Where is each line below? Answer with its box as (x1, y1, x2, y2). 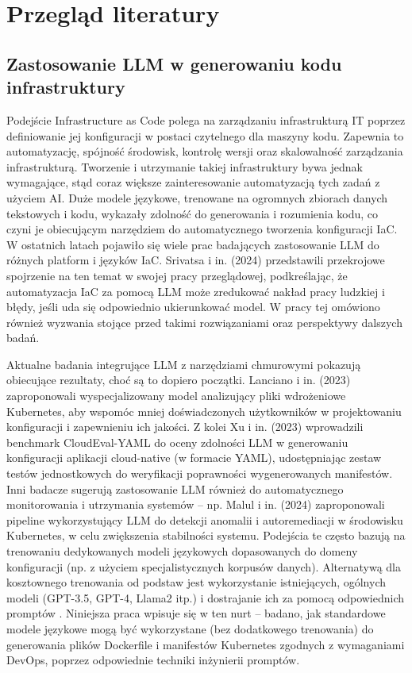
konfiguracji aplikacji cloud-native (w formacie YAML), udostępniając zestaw (6, 449, 382, 466)
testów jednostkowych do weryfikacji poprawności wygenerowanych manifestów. (6, 465, 393, 482)
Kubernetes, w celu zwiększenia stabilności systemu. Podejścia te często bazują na (6, 527, 406, 544)
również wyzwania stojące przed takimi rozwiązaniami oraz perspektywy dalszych (6, 313, 402, 330)
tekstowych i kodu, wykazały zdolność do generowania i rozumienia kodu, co (6, 205, 379, 221)
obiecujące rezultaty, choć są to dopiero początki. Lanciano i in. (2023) (6, 371, 351, 388)
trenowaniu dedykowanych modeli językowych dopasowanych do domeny (6, 543, 358, 559)
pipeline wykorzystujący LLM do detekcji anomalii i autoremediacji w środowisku (6, 511, 403, 528)
